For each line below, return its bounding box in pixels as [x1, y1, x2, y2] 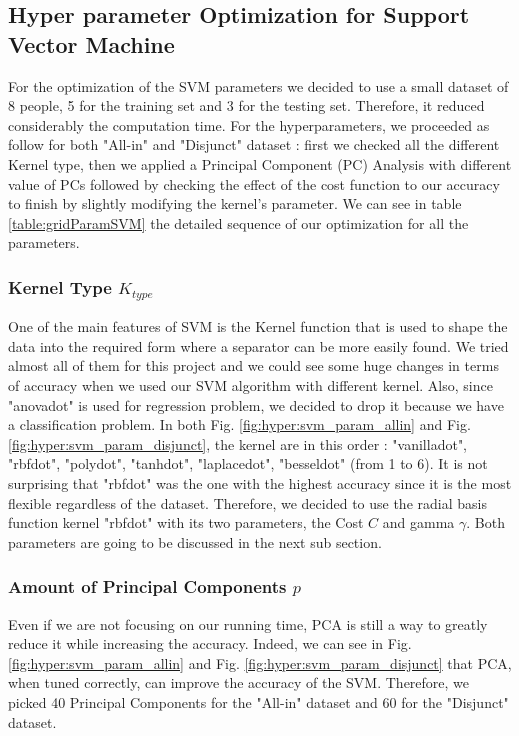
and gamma [382, 512, 455, 533]
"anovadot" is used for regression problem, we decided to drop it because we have [8, 394, 504, 415]
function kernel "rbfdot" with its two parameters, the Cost [8, 512, 364, 533]
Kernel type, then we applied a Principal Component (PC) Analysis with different [8, 153, 512, 174]
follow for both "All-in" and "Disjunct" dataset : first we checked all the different [8, 134, 500, 155]
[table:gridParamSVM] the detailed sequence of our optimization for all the [8, 212, 469, 233]
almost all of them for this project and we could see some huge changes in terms [8, 355, 499, 376]
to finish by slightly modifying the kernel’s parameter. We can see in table [8, 193, 462, 214]
